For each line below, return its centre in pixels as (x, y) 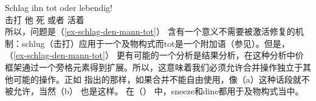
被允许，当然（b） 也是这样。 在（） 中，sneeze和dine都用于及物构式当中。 (154, 91)
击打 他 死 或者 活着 (45, 19)
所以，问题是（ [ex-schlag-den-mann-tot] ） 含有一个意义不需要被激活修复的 (150, 31)
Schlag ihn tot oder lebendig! (59, 7)
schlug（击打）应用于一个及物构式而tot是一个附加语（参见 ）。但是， (156, 43)
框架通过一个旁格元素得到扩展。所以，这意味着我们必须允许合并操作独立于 (154, 67)
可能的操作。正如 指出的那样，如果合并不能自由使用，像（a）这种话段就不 (161, 79)
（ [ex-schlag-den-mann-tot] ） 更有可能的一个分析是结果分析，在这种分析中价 (154, 55)
